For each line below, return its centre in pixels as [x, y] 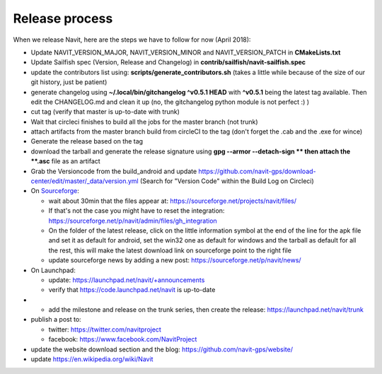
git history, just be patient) [69, 82]
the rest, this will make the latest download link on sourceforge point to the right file [170, 250]
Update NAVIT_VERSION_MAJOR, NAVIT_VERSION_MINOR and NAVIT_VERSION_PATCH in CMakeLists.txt [186, 52]
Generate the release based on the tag [87, 141]
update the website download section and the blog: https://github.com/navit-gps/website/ [162, 349]
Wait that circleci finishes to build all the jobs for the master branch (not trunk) [144, 122]
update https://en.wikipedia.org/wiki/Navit [92, 359]
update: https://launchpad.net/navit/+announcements [127, 280]
